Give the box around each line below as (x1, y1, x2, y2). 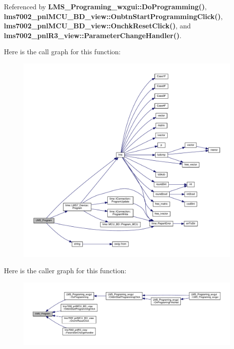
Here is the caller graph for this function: (4, 265, 127, 276)
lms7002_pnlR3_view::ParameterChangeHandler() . (4, 30, 182, 40)
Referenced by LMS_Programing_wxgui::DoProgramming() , (4, 1, 207, 11)
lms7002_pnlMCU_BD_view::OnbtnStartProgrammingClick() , (4, 11, 223, 21)
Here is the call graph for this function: (4, 46, 121, 57)
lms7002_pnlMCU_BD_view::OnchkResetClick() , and (4, 21, 191, 31)
